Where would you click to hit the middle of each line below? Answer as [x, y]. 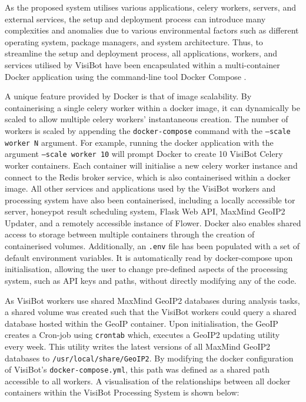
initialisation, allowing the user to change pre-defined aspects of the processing [146, 269]
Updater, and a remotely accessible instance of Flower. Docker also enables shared [153, 222]
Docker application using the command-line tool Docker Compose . [126, 76]
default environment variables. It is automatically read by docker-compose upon [149, 257]
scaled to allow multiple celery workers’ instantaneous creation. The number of [147, 119]
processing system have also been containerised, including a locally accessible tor [150, 200]
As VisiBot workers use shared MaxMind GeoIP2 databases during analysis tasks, [152, 300]
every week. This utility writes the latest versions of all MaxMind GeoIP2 [138, 346]
